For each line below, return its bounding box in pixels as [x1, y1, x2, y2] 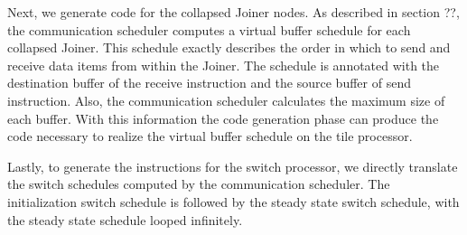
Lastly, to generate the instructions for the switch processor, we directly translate [7, 156, 458, 175]
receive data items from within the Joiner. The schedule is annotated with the [7, 55, 440, 74]
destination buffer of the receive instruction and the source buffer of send [7, 73, 411, 92]
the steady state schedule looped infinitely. [7, 210, 243, 229]
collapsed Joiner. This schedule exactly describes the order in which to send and [7, 38, 451, 57]
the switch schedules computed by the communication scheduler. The [7, 174, 390, 193]
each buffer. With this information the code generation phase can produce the [7, 108, 439, 127]
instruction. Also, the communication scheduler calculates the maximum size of [7, 90, 445, 109]
